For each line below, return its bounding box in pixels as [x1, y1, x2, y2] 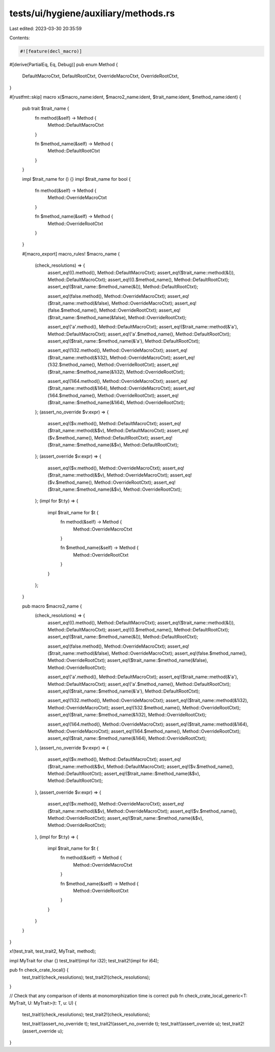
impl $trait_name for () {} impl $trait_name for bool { [22, 176, 131, 182]
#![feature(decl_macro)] [20, 48, 82, 54]
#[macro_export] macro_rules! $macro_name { [22, 251, 120, 257]
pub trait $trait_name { [22, 105, 69, 112]
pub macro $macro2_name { [22, 603, 82, 609]
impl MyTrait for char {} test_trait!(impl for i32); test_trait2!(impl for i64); [9, 957, 159, 963]
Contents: [9, 35, 30, 41]
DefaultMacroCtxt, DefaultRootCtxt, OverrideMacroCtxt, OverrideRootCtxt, [22, 73, 179, 79]
